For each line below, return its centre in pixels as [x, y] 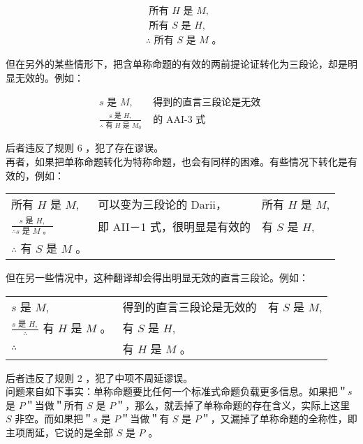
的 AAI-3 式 [179, 120]
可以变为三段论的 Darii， [162, 205]
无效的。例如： [49, 77]
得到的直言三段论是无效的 [190, 306]
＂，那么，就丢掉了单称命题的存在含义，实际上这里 [233, 405]
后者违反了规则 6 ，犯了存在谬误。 [85, 148]
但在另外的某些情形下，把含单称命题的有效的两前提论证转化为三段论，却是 [177, 64]
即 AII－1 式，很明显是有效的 [174, 226]
